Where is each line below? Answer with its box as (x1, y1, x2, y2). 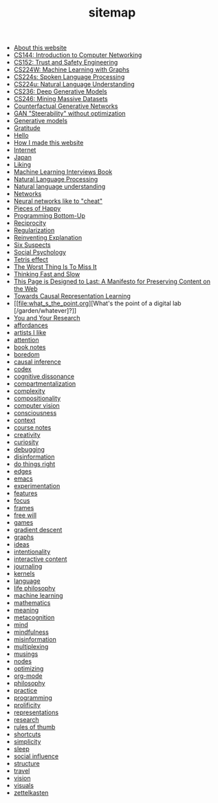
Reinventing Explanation (13, 234, 83, 242)
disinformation (13, 452, 55, 461)
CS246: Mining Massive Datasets (13, 95, 108, 103)
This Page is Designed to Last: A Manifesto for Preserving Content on (13, 277, 211, 286)
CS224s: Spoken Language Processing (13, 73, 125, 81)
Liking (13, 160, 32, 169)
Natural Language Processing (13, 175, 98, 184)
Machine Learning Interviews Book (13, 168, 113, 176)
